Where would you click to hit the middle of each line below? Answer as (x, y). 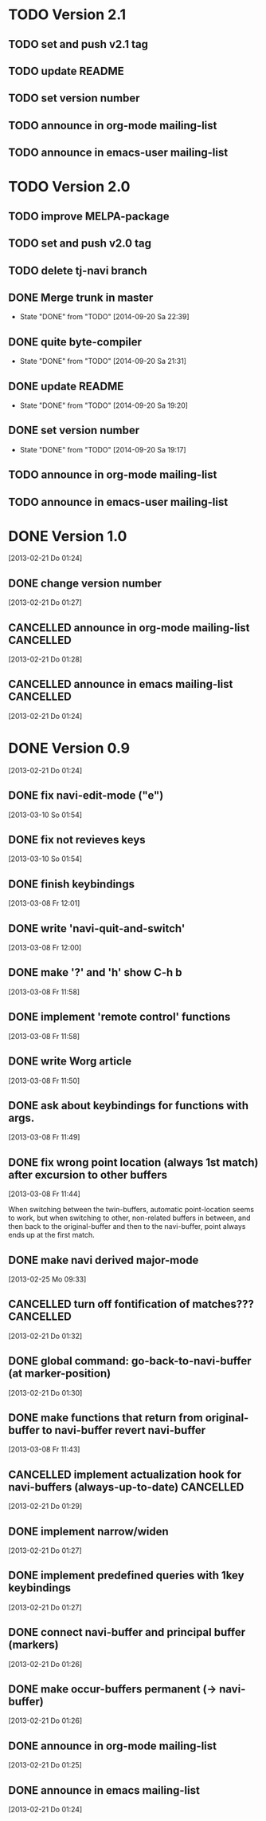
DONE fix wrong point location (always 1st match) (133, 1162)
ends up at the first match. (52, 1235)
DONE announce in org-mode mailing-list (113, 1746)
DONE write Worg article (70, 1062)
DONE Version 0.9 (69, 749)
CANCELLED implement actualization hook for (125, 1474)
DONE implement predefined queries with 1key (126, 1576)
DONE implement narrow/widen (88, 1531)
